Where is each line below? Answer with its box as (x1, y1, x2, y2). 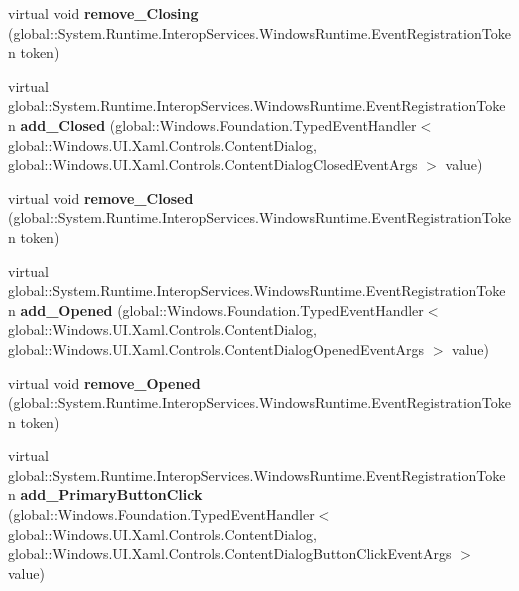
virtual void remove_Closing (8, 3, 199, 23)
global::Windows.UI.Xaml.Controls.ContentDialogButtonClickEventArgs (8, 543, 452, 564)
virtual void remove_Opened (8, 372, 201, 393)
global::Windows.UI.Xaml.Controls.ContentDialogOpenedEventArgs (8, 338, 425, 359)
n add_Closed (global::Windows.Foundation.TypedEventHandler (8, 114, 417, 135)
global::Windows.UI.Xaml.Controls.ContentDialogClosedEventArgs (8, 154, 418, 175)
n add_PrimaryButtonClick (8, 484, 203, 505)
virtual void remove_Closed (8, 187, 194, 208)
